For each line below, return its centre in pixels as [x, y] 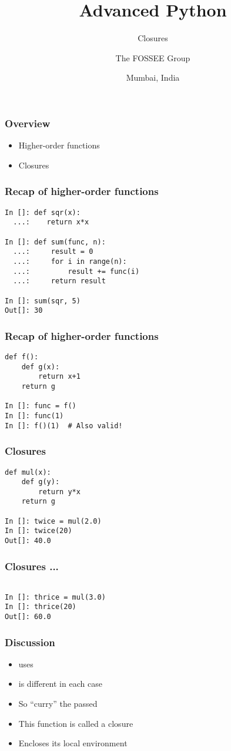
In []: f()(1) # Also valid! [64, 426]
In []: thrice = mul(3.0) [55, 597]
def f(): [22, 357]
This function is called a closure [76, 723]
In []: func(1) [34, 416]
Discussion [30, 642]
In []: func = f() [41, 406]
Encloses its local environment [73, 743]
